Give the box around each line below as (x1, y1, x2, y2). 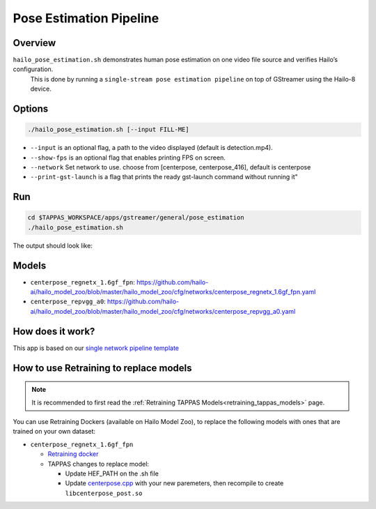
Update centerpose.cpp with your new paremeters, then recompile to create (65, 479, 284, 487)
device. (30, 84, 52, 93)
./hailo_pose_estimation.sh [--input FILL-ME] (27, 126, 189, 134)
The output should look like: (13, 241, 93, 250)
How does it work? (13, 325, 95, 337)
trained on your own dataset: (13, 427, 96, 436)
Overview (13, 37, 56, 49)
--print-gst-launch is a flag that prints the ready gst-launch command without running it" (30, 173, 299, 181)
